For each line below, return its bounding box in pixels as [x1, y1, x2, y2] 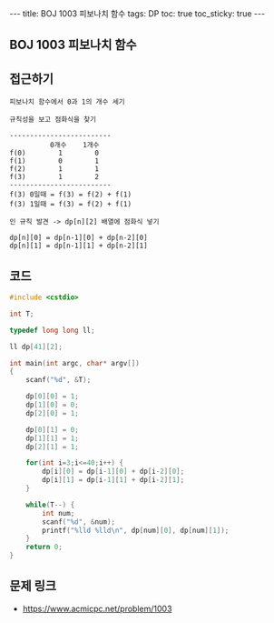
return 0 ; [25, 543, 64, 552]
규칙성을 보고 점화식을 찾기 [9, 116, 97, 125]
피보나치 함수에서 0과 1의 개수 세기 [9, 97, 125, 106]
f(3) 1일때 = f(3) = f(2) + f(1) [9, 200, 132, 209]
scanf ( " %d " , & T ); [25, 376, 92, 385]
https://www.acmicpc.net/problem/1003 [22, 603, 172, 614]
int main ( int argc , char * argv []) [9, 358, 141, 367]
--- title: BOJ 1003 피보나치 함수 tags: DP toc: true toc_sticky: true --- [9, 8, 266, 19]
